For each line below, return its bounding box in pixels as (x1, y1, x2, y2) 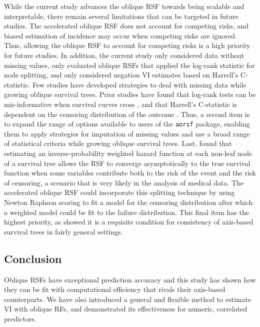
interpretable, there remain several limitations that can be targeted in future (4, 10, 239, 21)
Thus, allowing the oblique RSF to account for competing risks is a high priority (4, 40, 250, 50)
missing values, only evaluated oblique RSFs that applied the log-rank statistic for (4, 59, 255, 70)
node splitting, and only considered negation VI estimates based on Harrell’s (4, 69, 238, 80)
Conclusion (4, 250, 62, 266)
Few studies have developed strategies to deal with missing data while (32, 79, 246, 89)
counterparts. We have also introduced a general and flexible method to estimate (4, 293, 251, 304)
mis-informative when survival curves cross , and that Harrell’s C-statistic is (4, 98, 237, 109)
